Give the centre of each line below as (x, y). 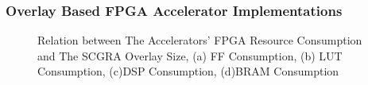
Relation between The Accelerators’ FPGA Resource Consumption (200, 40)
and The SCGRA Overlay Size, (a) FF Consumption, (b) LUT (190, 55)
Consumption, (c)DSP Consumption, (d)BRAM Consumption (188, 71)
